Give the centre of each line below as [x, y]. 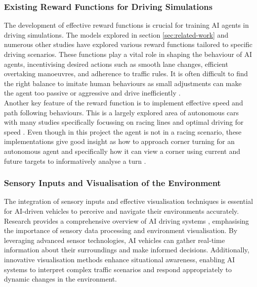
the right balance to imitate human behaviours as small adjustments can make [123, 83]
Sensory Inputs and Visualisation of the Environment [112, 183]
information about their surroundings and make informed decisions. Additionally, [127, 250]
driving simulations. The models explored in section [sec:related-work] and [116, 34]
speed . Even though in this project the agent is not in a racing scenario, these [123, 131]
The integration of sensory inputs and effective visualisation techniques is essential [128, 201]
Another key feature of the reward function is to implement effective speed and [124, 102]
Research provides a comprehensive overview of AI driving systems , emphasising [127, 220]
